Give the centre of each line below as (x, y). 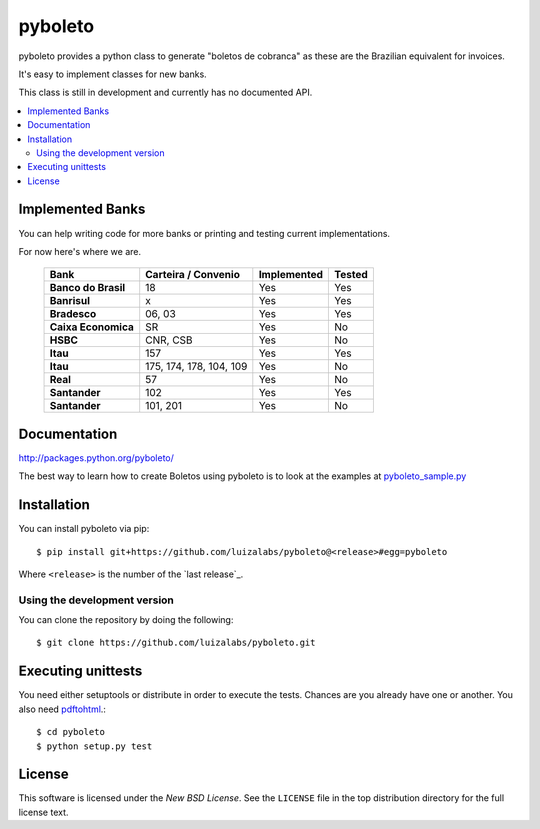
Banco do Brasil (87, 288)
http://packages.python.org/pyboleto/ (96, 457)
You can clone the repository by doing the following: (126, 620)
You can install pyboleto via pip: (84, 529)
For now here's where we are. (80, 251)
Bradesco (73, 314)
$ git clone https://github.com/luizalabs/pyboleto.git (176, 643)
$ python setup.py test (94, 746)
